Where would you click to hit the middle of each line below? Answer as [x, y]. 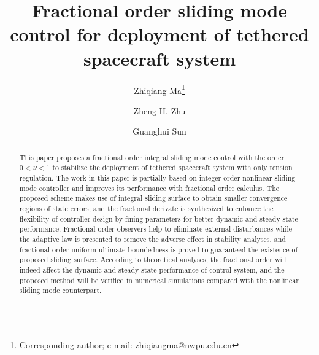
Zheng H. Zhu [159, 110]
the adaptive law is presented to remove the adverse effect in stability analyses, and [152, 239]
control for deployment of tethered [159, 34]
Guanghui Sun [159, 131]
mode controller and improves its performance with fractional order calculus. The [149, 188]
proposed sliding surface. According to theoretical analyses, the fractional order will [153, 259]
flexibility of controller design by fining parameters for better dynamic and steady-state [159, 218]
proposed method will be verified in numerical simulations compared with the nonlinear [159, 280]
